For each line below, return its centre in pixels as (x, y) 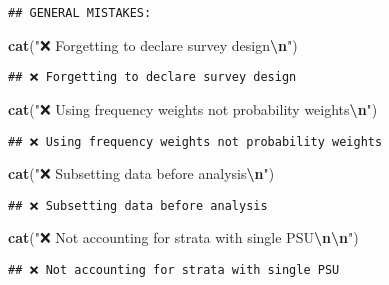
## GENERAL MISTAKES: (80, 13)
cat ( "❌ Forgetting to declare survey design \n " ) (153, 44)
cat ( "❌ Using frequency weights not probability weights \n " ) (193, 108)
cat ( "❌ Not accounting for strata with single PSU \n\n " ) (183, 237)
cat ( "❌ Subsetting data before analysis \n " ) (141, 173)
